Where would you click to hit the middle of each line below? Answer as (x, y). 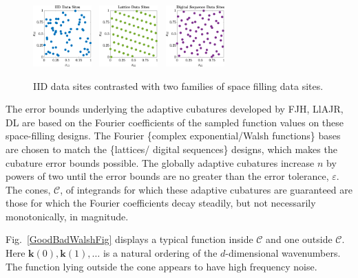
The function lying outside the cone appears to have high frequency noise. (161, 266)
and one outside (299, 239)
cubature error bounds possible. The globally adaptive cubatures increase (160, 162)
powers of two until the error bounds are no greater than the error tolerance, (167, 176)
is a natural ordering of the (160, 253)
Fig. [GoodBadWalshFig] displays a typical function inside (129, 239)
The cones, (28, 189)
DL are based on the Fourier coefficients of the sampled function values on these (175, 122)
